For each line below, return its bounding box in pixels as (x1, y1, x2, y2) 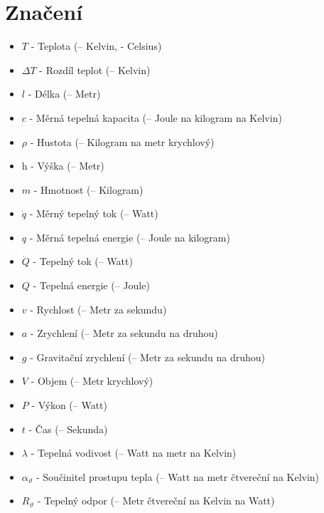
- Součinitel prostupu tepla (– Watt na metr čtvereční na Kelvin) (36, 469, 320, 484)
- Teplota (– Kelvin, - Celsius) (31, 38, 162, 53)
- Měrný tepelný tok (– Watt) (29, 206, 158, 221)
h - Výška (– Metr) (21, 158, 104, 173)
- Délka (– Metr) (28, 86, 101, 101)
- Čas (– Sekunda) (28, 421, 108, 436)
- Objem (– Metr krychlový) (31, 373, 153, 388)
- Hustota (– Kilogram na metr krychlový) (30, 134, 215, 149)
